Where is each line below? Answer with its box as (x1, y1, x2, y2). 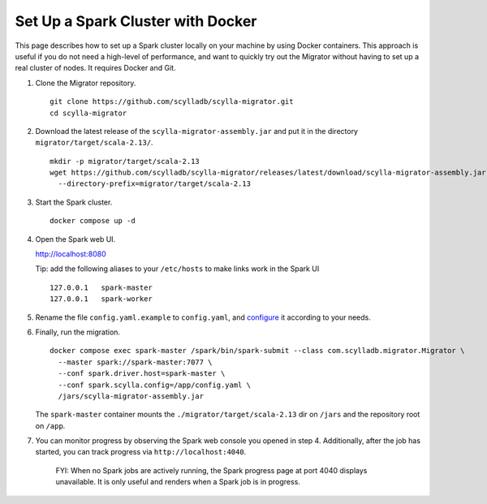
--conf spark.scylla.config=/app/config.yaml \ (58, 380, 252, 390)
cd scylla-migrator (50, 108, 127, 118)
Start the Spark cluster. (35, 197, 113, 207)
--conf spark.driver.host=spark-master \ (58, 369, 226, 378)
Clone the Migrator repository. (35, 78, 136, 88)
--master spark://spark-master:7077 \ (58, 357, 213, 367)
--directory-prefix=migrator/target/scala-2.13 (58, 179, 252, 188)
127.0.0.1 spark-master (50, 282, 153, 292)
